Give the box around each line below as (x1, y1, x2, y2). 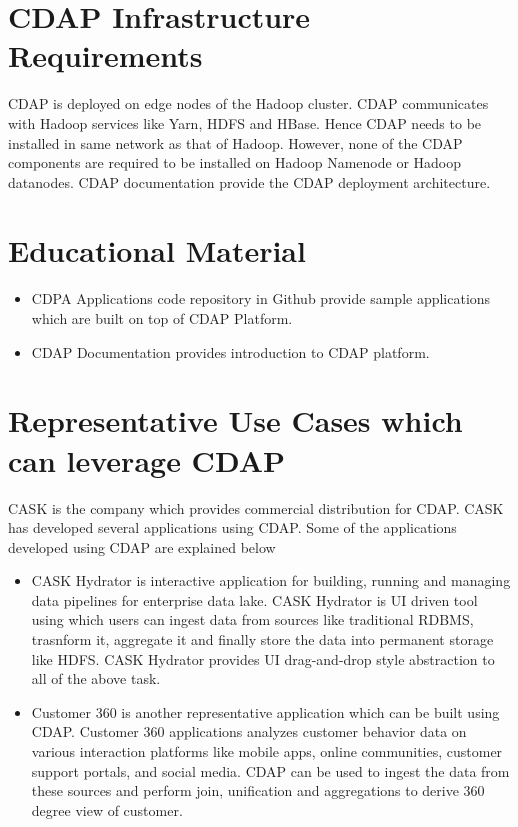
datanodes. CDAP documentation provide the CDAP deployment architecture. (8, 171, 491, 192)
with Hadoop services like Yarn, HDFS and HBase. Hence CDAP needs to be (8, 112, 482, 133)
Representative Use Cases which (8, 400, 463, 441)
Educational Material (8, 230, 306, 271)
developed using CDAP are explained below (8, 536, 276, 557)
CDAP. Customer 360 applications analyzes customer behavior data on (31, 721, 467, 742)
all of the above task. (31, 668, 161, 689)
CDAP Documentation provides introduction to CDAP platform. (31, 341, 430, 362)
